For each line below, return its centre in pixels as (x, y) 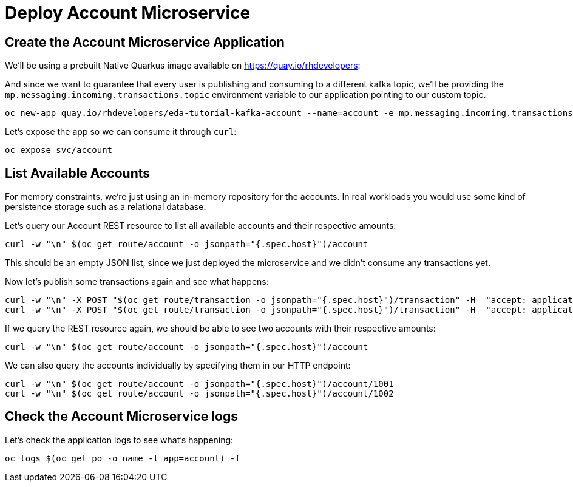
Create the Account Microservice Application (145, 42)
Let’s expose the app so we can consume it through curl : (121, 132)
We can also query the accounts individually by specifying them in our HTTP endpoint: (178, 366)
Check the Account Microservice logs (121, 417)
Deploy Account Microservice (128, 13)
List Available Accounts (78, 173)
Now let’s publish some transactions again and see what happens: (137, 282)
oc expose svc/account (59, 150)
